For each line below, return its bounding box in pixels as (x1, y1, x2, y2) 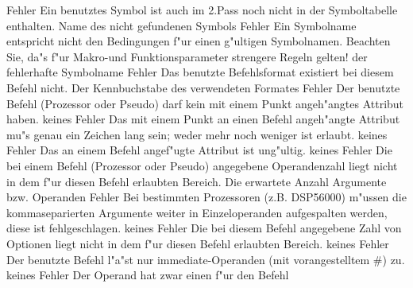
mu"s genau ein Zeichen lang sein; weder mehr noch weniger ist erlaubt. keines (6, 126, 388, 142)
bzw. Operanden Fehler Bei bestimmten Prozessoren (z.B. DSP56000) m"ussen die (6, 189, 407, 205)
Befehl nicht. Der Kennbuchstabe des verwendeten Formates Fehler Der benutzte (6, 79, 400, 95)
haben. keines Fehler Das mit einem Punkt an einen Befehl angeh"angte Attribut (6, 111, 400, 127)
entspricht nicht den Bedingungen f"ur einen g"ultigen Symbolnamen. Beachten (6, 33, 391, 49)
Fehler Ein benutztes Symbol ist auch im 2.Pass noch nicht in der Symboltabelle (6, 2, 398, 18)
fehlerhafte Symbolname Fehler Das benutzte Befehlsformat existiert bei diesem (6, 64, 394, 80)
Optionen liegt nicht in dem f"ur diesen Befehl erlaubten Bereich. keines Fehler (6, 235, 389, 251)
